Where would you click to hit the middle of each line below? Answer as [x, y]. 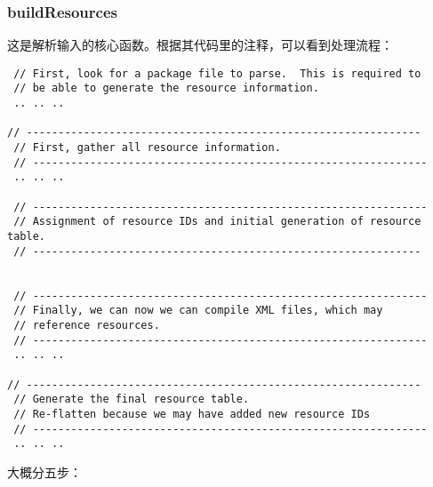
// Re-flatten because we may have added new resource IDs [192, 414]
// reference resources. [87, 325]
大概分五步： [44, 471]
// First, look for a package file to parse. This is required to [217, 73]
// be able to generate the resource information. [166, 88]
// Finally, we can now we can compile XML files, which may [198, 311]
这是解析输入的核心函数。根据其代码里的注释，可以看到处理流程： [200, 45]
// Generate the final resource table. [132, 399]
